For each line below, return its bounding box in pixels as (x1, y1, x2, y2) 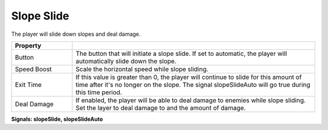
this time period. (75, 88, 123, 97)
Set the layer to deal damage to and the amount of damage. (75, 103, 246, 112)
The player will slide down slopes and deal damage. (11, 30, 141, 38)
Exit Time (15, 80, 42, 89)
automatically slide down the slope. (75, 56, 177, 65)
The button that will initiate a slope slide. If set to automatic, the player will (75, 49, 287, 58)
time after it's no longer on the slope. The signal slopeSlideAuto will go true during (75, 80, 311, 89)
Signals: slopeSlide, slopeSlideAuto (11, 115, 103, 123)
